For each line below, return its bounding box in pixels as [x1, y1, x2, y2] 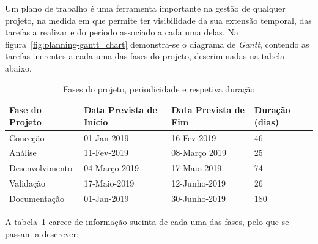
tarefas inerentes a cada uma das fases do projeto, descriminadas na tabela [5, 50, 285, 62]
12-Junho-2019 [171, 177, 226, 190]
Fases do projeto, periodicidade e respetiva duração [63, 82, 255, 95]
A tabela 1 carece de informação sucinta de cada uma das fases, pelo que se [5, 215, 289, 228]
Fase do [9, 103, 42, 116]
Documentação [9, 191, 65, 204]
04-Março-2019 [84, 161, 139, 174]
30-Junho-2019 [171, 191, 226, 204]
